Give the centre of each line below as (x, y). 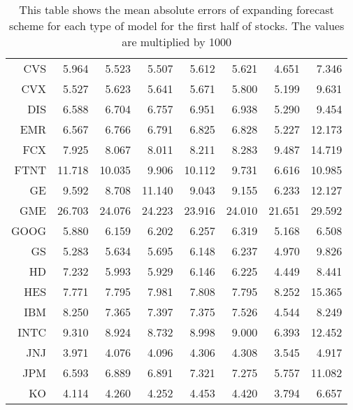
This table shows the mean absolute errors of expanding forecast (176, 9)
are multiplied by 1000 (177, 42)
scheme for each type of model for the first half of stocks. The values (177, 26)
